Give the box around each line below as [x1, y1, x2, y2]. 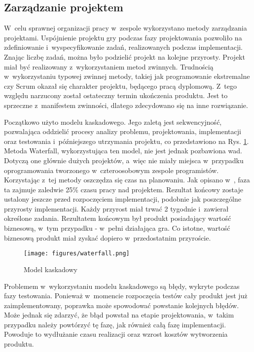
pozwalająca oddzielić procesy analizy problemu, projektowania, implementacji [4, 126, 241, 137]
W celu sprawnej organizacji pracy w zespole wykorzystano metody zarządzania [4, 23, 247, 33]
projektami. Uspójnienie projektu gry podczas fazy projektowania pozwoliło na [4, 32, 242, 42]
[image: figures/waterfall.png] [24, 250, 130, 257]
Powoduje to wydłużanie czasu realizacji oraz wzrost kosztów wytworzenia [4, 329, 228, 339]
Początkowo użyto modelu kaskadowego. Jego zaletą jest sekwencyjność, [4, 116, 222, 127]
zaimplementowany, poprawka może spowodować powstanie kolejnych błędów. [4, 300, 239, 310]
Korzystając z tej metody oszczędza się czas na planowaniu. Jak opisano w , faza [4, 175, 250, 185]
